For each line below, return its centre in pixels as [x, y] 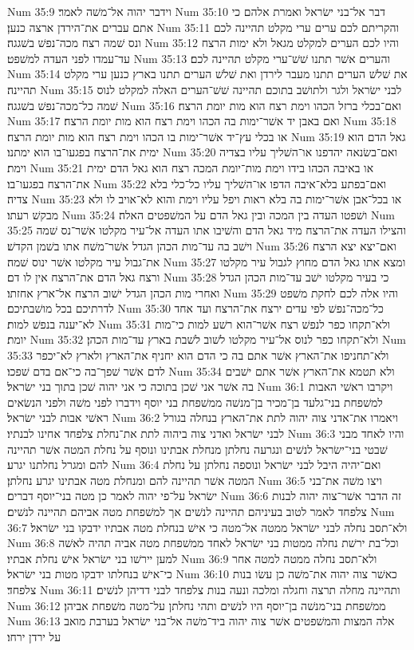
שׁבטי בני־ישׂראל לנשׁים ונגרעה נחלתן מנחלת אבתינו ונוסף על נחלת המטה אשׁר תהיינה [197, 449]
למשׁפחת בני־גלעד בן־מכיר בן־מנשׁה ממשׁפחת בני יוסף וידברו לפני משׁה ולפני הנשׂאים [195, 402]
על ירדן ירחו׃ [34, 636]
